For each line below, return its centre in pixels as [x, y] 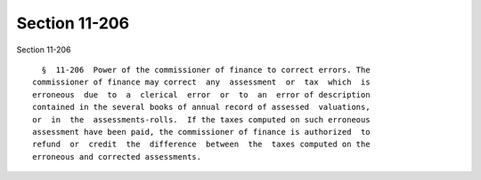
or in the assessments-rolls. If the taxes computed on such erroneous [201, 119]
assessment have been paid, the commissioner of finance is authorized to [201, 132]
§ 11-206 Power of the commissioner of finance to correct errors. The [206, 70]
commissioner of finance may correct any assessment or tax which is [201, 82]
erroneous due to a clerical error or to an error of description [201, 94]
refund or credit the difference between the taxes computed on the [201, 145]
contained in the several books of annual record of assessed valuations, [201, 107]
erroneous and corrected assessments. [117, 157]
